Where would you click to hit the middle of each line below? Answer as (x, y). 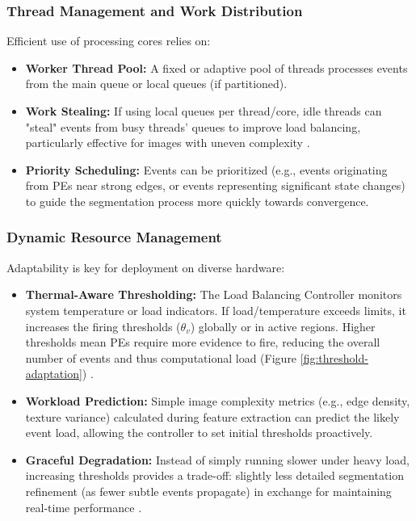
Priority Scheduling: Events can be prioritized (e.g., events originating (206, 169)
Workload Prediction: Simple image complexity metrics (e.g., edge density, (218, 400)
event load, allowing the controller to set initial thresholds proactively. (199, 433)
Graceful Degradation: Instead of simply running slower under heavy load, (217, 459)
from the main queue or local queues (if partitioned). (156, 84)
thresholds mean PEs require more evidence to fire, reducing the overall (203, 342)
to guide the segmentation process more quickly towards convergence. (197, 201)
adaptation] (54, 374)
